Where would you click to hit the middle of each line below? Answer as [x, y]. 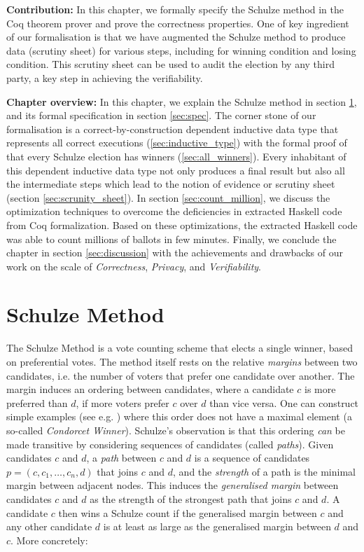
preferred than [37, 402]
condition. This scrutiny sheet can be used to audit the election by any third [171, 64]
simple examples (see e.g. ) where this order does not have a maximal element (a [179, 416]
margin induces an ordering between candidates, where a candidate [150, 389]
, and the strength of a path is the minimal [264, 471]
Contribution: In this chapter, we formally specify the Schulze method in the [175, 9]
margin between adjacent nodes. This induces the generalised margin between [173, 485]
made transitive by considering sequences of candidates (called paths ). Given [170, 444]
